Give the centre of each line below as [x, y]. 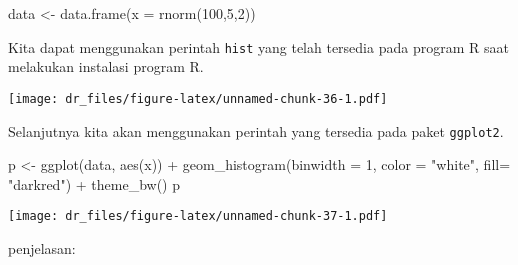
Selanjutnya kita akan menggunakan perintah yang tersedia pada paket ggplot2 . [256, 130]
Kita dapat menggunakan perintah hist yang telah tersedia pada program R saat [258, 46]
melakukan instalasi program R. [106, 66]
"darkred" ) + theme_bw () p [94, 183]
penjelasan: [42, 248]
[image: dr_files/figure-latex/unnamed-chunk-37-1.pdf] [198, 216]
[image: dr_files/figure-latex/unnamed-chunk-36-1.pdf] [198, 98]
